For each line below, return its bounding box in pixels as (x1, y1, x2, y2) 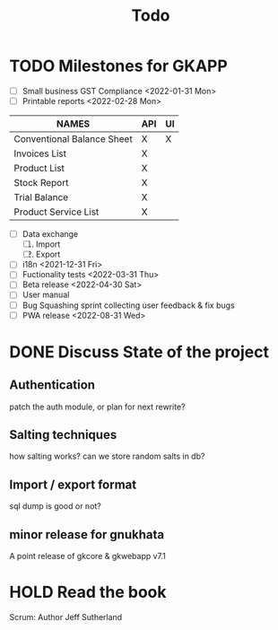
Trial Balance (13, 191, 69, 204)
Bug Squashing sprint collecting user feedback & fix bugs (22, 300, 235, 311)
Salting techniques (9, 427, 117, 442)
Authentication (9, 378, 96, 393)
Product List (13, 162, 65, 175)
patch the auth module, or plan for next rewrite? (9, 401, 186, 412)
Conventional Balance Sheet (13, 133, 133, 145)
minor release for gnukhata (9, 527, 164, 542)
